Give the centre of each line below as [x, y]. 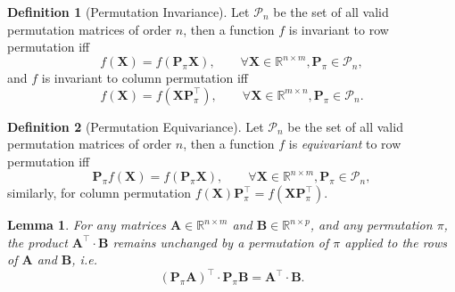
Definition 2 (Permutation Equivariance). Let [136, 126]
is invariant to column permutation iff [145, 78]
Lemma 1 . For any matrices [87, 225]
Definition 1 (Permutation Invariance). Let [128, 12]
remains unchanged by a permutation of [221, 242]
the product [37, 242]
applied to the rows [396, 242]
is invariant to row [339, 29]
